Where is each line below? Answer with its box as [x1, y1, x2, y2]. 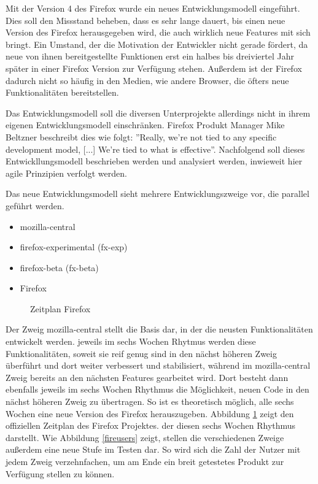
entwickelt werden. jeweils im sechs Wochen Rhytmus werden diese [6, 335, 256, 348]
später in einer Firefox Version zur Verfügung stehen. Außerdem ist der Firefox [6, 61, 302, 74]
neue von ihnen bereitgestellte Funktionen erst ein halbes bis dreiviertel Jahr [6, 50, 294, 63]
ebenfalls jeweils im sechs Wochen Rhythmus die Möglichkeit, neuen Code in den [6, 383, 309, 396]
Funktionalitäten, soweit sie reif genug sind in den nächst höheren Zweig [6, 347, 277, 359]
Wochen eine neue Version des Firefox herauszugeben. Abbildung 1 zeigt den [6, 407, 294, 420]
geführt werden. [6, 199, 64, 212]
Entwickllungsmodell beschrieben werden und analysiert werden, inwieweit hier [6, 155, 303, 167]
